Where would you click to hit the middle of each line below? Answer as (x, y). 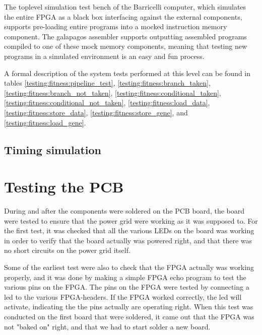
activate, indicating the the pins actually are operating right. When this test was (129, 307)
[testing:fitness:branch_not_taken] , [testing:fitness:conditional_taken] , (113, 92)
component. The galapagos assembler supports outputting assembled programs (125, 36)
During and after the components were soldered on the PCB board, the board (124, 211)
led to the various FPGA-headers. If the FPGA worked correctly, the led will (123, 296)
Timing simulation (53, 149)
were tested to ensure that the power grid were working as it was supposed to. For (131, 220)
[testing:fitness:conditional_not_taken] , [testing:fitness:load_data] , (107, 103)
